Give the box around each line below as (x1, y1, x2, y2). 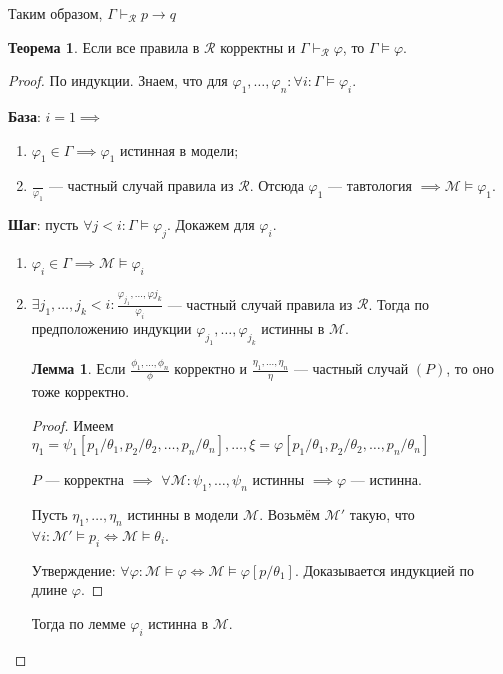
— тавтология (328, 175, 412, 196)
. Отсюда (249, 175, 304, 196)
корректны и (220, 36, 296, 57)
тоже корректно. (31, 381, 130, 402)
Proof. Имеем (31, 414, 114, 435)
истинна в (148, 612, 209, 633)
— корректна (45, 469, 124, 490)
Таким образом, (8, 3, 103, 23)
